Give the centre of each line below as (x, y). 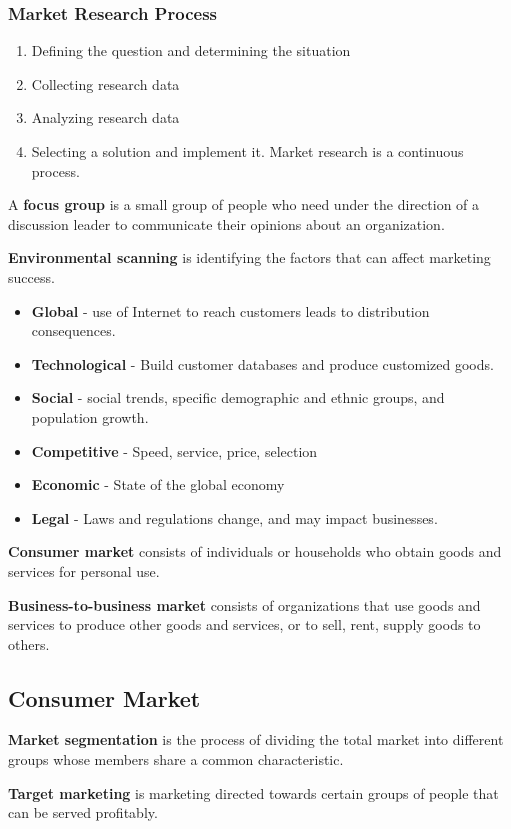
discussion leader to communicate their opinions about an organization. (226, 223)
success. (31, 276)
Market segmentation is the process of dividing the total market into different (256, 739)
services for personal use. (84, 570)
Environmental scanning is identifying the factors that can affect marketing (249, 257)
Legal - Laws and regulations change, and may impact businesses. (234, 517)
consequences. (73, 330)
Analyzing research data (105, 117)
